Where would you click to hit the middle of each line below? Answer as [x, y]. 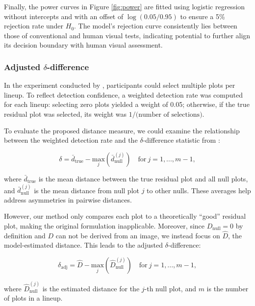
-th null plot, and [170, 288]
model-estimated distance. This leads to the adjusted [83, 245]
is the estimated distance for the [91, 288]
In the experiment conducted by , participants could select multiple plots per [120, 85]
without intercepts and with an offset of [64, 16]
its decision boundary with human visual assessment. [83, 45]
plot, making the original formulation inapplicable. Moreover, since [104, 226]
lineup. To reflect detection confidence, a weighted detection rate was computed [124, 94]
